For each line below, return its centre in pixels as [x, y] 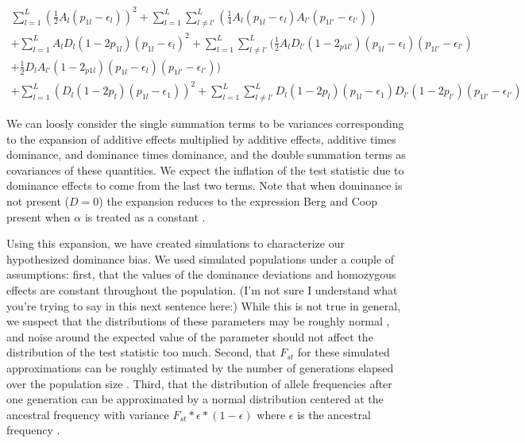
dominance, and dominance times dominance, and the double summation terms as [206, 154]
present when [39, 216]
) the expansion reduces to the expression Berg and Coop [238, 200]
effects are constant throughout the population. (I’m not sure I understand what [202, 289]
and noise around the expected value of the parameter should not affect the [190, 336]
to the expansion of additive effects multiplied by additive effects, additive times [201, 139]
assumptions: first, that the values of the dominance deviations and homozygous [201, 274]
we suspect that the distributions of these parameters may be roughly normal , [198, 321]
